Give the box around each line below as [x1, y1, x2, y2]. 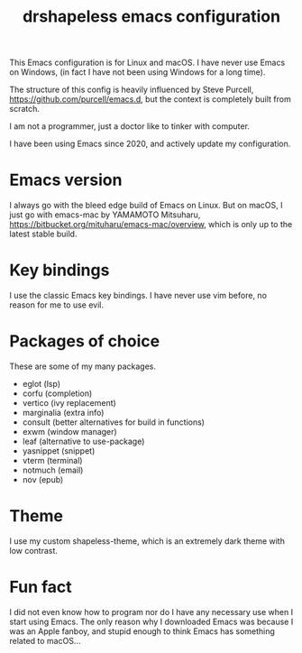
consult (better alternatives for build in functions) [22, 417, 206, 428]
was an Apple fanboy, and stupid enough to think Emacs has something [9, 625, 275, 637]
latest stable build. [9, 228, 78, 240]
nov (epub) [22, 474, 64, 484]
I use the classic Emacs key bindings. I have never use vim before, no [9, 290, 268, 301]
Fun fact [9, 577, 72, 597]
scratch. [9, 104, 41, 115]
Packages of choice [9, 331, 160, 352]
